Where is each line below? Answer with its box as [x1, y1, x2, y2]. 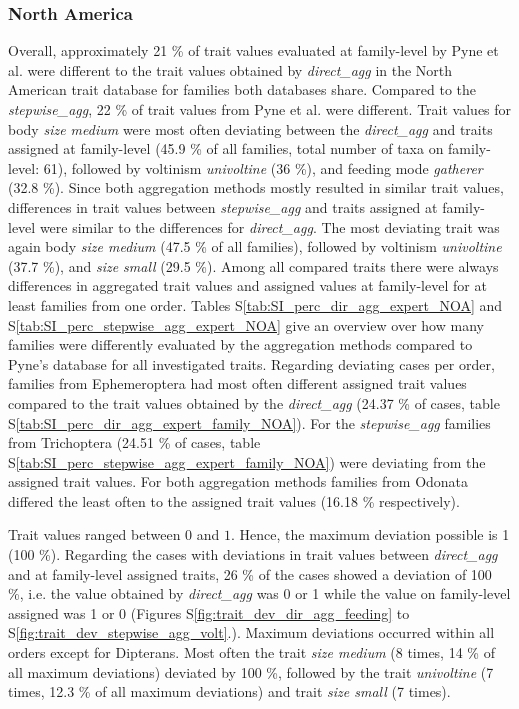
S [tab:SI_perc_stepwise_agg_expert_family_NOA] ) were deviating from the [8, 451, 486, 472]
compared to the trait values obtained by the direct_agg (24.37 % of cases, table [8, 392, 500, 413]
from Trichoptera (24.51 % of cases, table [8, 432, 261, 453]
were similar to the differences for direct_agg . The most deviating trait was [39, 216, 500, 237]
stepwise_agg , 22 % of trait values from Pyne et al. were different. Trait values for [8, 99, 512, 119]
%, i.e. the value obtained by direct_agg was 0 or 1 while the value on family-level [8, 583, 511, 604]
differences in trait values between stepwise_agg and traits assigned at [8, 196, 438, 217]
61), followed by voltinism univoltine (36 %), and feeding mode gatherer [43, 157, 483, 178]
